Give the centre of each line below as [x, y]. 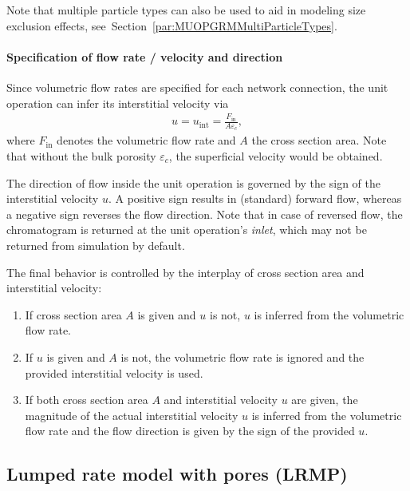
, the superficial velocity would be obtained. [276, 155]
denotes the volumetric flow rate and [146, 140]
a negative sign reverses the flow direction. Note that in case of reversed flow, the [205, 214]
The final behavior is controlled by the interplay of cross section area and [185, 272]
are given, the [325, 400]
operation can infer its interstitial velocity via [118, 103]
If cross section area [73, 314]
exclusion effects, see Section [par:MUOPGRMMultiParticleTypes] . [172, 25]
